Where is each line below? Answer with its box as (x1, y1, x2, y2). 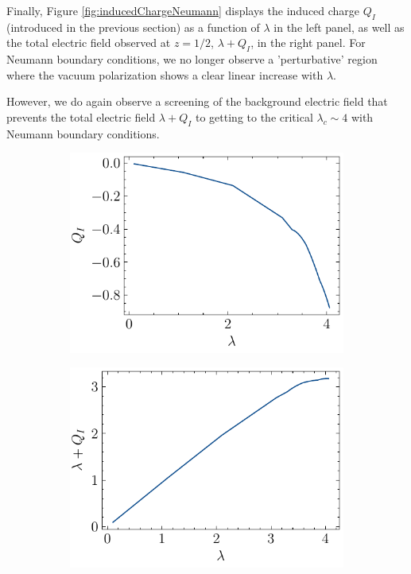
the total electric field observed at (6, 34, 171, 51)
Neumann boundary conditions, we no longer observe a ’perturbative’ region (6, 51, 378, 68)
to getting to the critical (195, 108, 313, 125)
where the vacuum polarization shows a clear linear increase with (6, 66, 324, 83)
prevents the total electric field (6, 108, 156, 125)
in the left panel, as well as (273, 18, 405, 35)
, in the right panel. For (250, 34, 366, 51)
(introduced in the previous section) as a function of (6, 18, 260, 35)
